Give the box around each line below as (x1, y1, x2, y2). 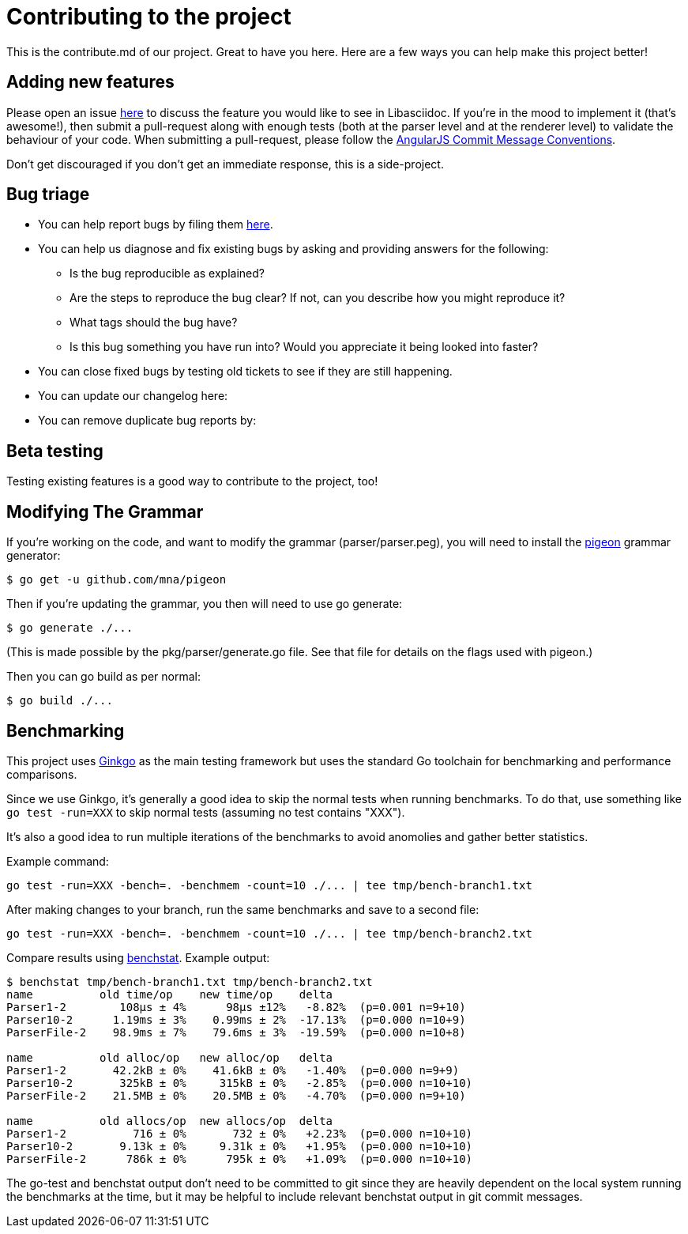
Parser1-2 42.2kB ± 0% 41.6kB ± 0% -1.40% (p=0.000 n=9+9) (6, 1063, 460, 1077)
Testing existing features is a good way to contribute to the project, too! (6, 474, 378, 489)
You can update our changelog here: (38, 389, 228, 403)
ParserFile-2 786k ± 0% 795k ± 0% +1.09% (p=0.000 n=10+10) (6, 1152, 473, 1165)
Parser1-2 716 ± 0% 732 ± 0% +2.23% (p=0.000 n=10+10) (6, 1126, 473, 1140)
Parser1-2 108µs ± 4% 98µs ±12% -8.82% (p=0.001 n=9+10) (6, 1000, 466, 1013)
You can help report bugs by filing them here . (38, 217, 273, 232)
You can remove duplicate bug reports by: (38, 413, 257, 428)
